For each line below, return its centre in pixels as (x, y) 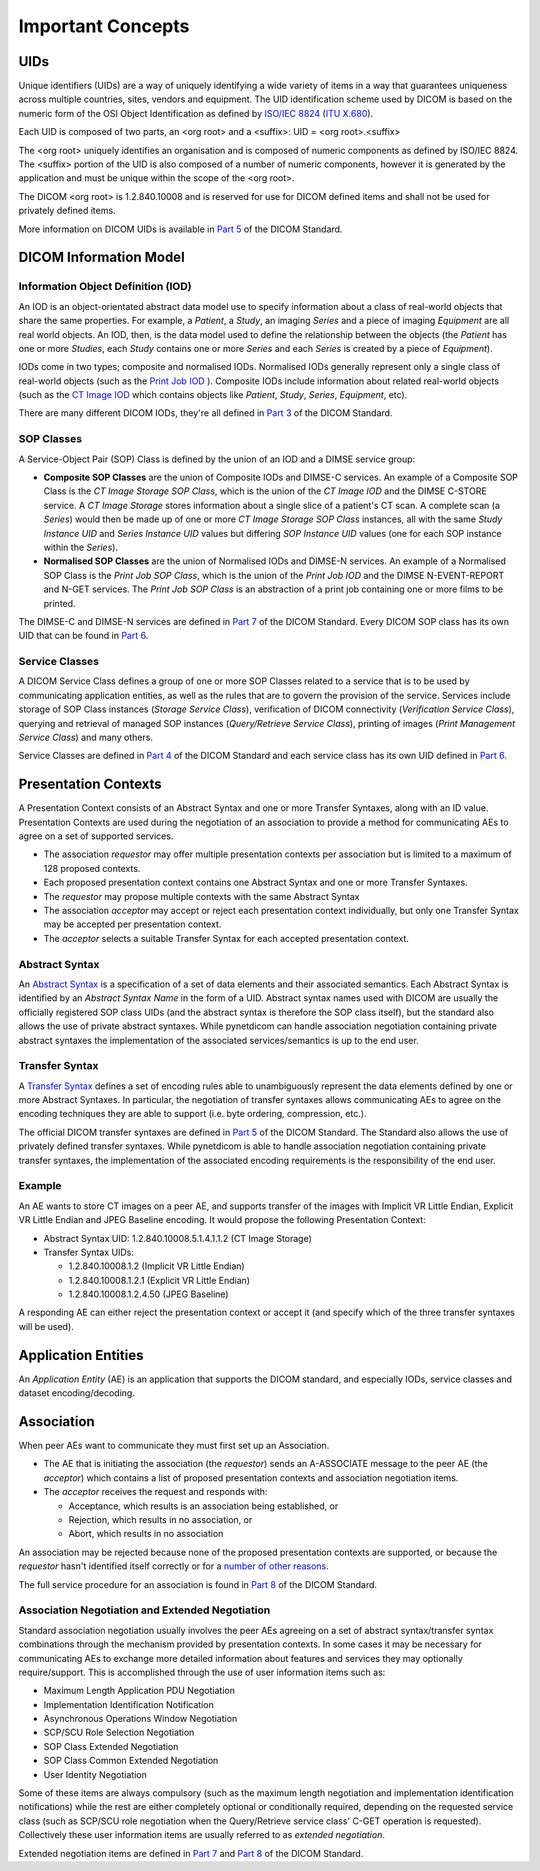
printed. (59, 603)
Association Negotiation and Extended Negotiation (144, 1610)
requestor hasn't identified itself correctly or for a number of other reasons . (173, 1566)
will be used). (46, 1326)
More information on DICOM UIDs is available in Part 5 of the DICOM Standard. (180, 229)
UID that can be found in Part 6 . (83, 636)
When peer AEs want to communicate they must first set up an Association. (174, 1446)
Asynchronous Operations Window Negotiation (140, 1719)
